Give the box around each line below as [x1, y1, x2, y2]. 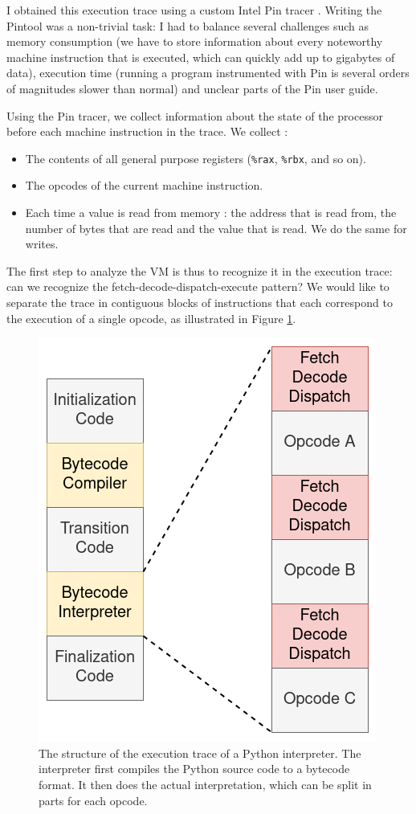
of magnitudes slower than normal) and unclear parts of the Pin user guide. [6, 80, 378, 96]
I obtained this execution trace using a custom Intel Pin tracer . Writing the [6, 2, 382, 18]
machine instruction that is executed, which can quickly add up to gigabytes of [6, 48, 395, 65]
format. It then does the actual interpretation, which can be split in [39, 775, 372, 792]
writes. [25, 235, 59, 252]
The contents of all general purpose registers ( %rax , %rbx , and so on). [25, 149, 366, 166]
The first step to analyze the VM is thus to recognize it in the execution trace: [6, 262, 393, 279]
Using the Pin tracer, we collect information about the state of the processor [6, 107, 383, 124]
